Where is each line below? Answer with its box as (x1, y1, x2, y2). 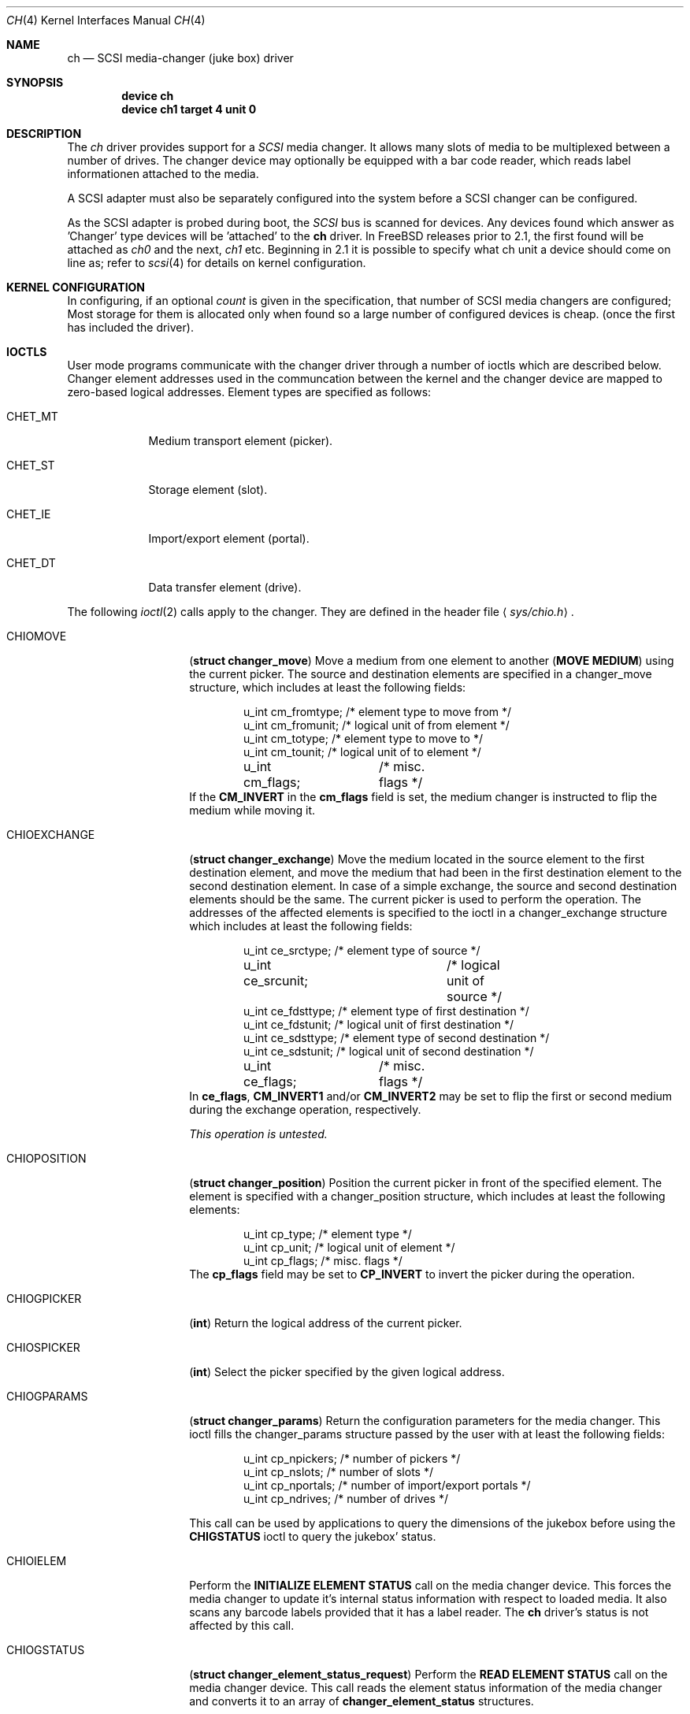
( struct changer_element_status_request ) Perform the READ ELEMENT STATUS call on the (189, 1668, 668, 1681)
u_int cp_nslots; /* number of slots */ (243, 1465, 433, 1478)
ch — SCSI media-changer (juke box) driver (67, 51, 294, 65)
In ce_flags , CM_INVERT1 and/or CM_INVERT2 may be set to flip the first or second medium (189, 1089, 673, 1103)
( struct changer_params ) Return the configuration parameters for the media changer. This (189, 1414, 661, 1427)
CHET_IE (6, 507, 51, 521)
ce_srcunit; (243, 973, 308, 989)
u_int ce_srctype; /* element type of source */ (243, 944, 480, 957)
